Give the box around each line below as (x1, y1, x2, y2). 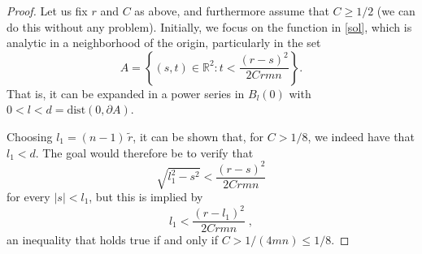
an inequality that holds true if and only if (7, 231, 218, 248)
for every (7, 188, 50, 205)
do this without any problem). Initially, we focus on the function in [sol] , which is (7, 18, 412, 35)
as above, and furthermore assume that (134, 2, 329, 19)
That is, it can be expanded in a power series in (7, 84, 245, 101)
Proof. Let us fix (7, 2, 88, 19)
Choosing (7, 127, 53, 144)
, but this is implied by (89, 188, 203, 205)
